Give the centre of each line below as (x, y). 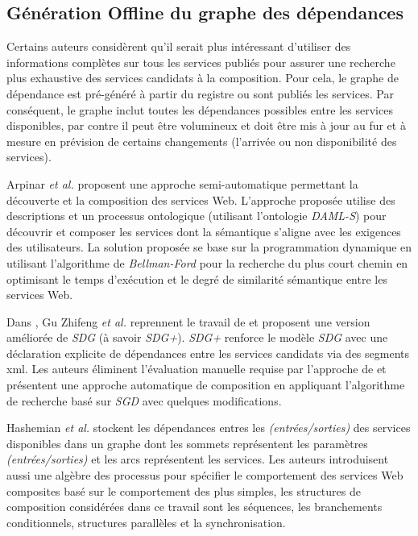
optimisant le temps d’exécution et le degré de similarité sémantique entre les (197, 278)
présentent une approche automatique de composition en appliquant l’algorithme (206, 385)
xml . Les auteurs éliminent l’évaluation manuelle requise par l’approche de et (197, 369)
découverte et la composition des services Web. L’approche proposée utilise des (201, 199)
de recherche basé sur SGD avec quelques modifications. (144, 400)
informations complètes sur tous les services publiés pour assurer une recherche (201, 62)
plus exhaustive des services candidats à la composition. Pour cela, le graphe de (203, 78)
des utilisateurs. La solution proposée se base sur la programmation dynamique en (209, 247)
